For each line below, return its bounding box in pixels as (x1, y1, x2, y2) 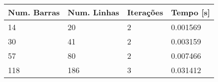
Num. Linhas (67, 6, 119, 18)
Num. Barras (8, 6, 60, 18)
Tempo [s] (171, 6, 210, 18)
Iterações (127, 6, 163, 18)
